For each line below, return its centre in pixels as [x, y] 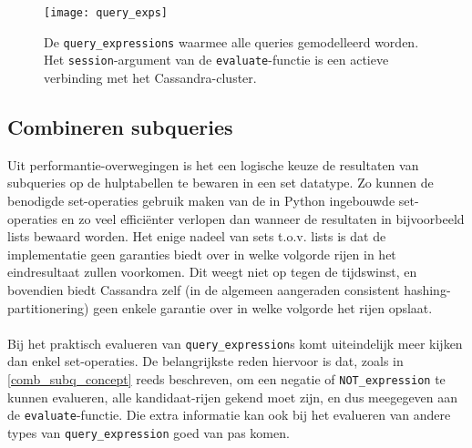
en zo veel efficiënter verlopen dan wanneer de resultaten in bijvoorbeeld [263, 218]
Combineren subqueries [120, 126]
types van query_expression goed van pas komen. [149, 432]
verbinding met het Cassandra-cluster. [150, 77]
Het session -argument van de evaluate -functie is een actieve [216, 60]
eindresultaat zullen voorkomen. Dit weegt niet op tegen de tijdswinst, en [212, 272]
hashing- [427, 289]
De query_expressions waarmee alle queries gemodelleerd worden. [231, 41]
